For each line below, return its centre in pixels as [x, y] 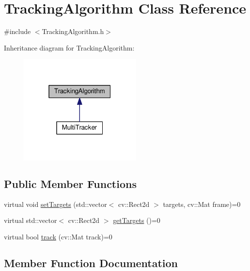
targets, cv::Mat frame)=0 [202, 204]
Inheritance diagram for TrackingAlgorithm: [69, 47]
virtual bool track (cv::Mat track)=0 [58, 237]
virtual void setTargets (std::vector [55, 204]
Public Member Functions [70, 184]
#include [17, 31]
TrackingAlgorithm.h [73, 31]
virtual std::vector [31, 220]
